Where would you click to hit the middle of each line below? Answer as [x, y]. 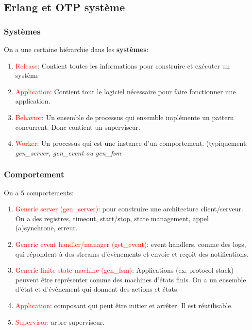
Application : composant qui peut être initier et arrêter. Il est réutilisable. [124, 305]
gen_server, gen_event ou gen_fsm [68, 152]
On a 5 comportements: [39, 192]
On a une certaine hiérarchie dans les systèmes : [76, 49]
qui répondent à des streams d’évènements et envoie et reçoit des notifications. [132, 253]
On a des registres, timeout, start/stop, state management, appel [112, 218]
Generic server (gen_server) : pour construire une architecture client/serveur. [129, 209]
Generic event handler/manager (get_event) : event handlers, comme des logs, [131, 244]
